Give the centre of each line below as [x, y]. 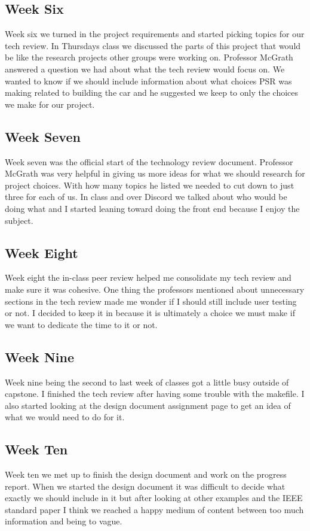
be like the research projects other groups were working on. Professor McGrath [149, 57]
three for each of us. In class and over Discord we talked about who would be [146, 197]
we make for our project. [50, 104]
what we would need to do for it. [65, 417]
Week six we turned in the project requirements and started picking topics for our [155, 34]
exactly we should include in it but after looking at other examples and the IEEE [154, 498]
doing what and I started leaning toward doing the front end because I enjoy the [152, 208]
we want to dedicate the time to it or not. [81, 324]
